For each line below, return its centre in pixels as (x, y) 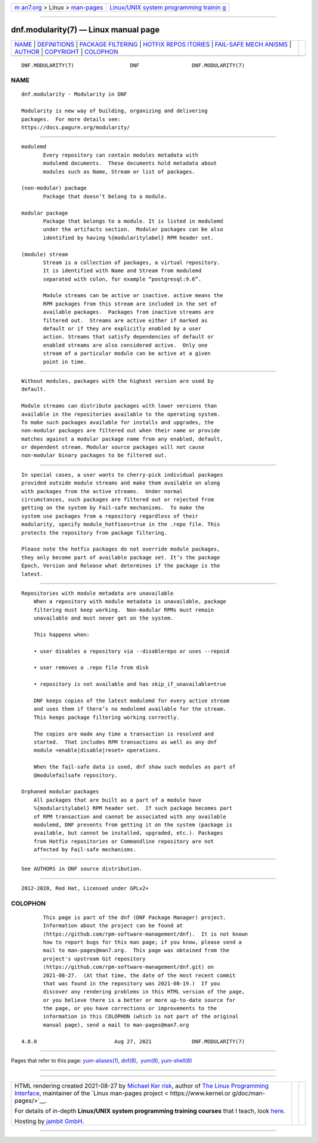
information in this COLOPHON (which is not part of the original (141, 1017)
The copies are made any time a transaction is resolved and (124, 734)
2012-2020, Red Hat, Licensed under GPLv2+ (85, 888)
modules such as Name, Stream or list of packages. (119, 172)
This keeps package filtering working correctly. (106, 717)
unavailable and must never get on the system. (103, 618)
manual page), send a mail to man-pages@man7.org (116, 1025)
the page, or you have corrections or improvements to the (130, 1008)
